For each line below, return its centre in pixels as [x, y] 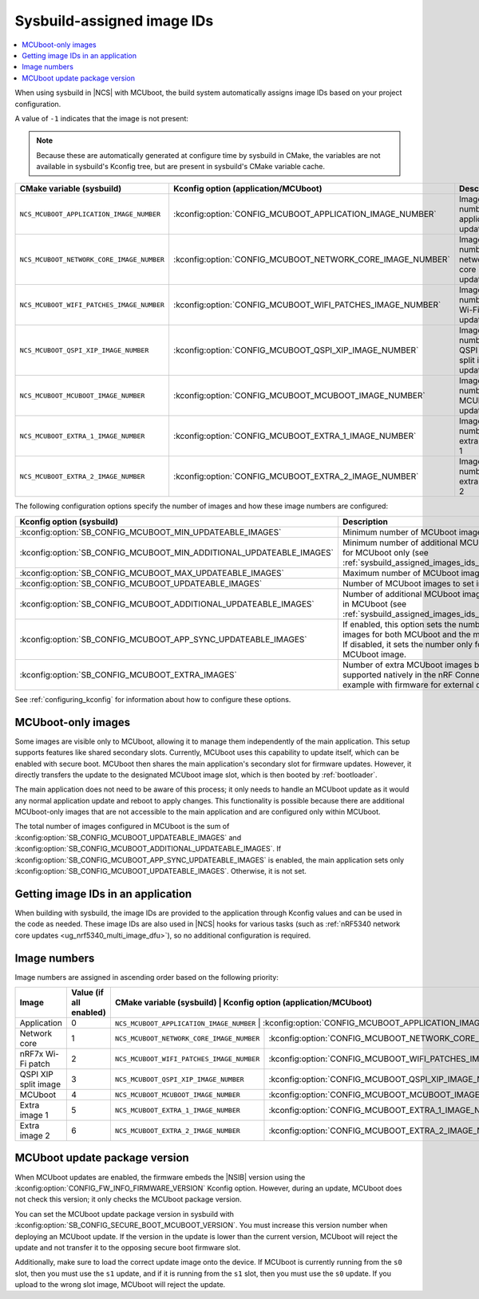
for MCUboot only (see [385, 552]
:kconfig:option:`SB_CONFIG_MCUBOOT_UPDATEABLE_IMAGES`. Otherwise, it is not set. [161, 871]
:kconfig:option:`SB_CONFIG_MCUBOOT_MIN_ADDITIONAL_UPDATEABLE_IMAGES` [177, 552]
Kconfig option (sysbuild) [69, 521]
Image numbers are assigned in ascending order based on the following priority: [146, 977]
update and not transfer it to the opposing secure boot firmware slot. [128, 1247]
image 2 [35, 1135]
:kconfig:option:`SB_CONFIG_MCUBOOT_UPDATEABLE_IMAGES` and [128, 837]
